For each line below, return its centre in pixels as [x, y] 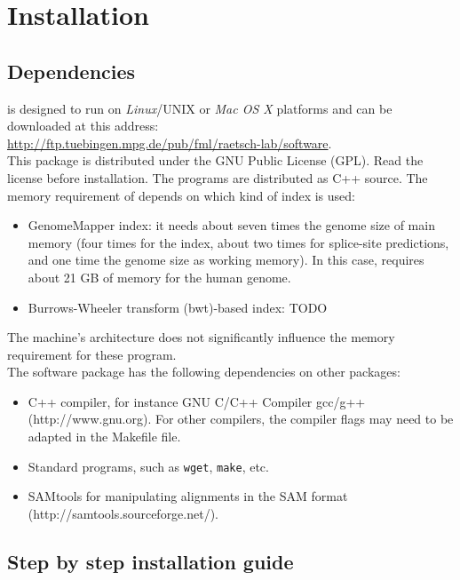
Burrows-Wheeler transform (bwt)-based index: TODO [178, 307]
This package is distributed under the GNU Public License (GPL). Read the [215, 160]
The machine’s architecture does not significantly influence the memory [201, 337]
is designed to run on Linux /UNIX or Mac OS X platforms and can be [200, 108]
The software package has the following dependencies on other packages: [204, 372]
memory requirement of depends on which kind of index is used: [181, 195]
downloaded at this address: [83, 126]
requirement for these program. [92, 354]
